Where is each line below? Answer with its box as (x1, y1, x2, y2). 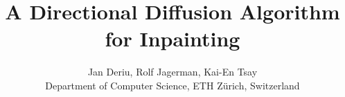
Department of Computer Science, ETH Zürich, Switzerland (45, 78, 300, 92)
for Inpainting (105, 24, 240, 53)
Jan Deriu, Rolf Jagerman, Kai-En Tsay (87, 64, 258, 79)
